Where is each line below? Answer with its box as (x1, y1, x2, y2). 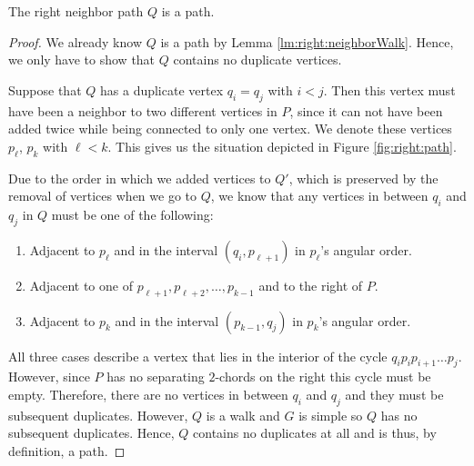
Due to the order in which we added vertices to (8, 168, 271, 187)
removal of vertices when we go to (8, 186, 197, 205)
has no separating (106, 367, 205, 386)
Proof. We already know (8, 32, 142, 51)
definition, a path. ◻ (8, 441, 126, 460)
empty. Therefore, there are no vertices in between (8, 384, 288, 403)
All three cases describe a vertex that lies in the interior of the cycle (8, 346, 388, 365)
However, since (8, 367, 90, 386)
